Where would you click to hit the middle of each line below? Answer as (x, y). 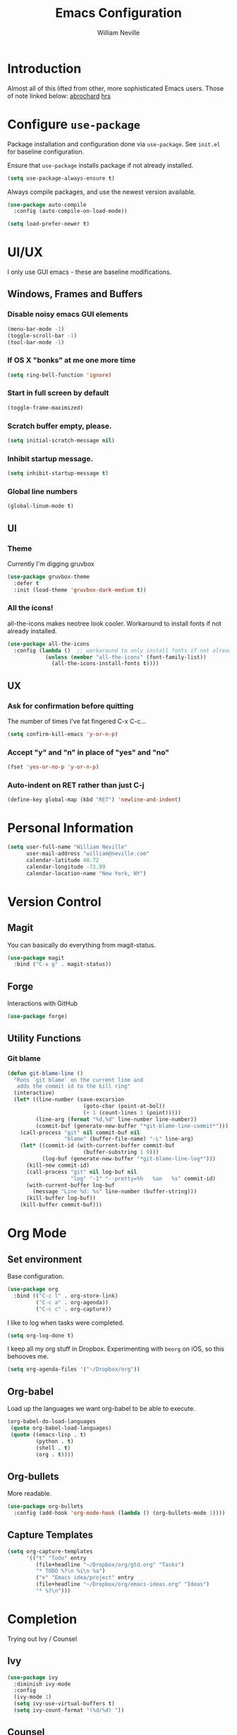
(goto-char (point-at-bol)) (124, 1106)
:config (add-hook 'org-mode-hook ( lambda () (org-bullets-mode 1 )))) (120, 1513)
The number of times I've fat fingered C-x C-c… (77, 721)
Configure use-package (74, 124)
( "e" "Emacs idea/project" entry (85, 1578)
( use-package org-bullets (45, 1506)
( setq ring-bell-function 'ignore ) (60, 375)
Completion (42, 1619)
